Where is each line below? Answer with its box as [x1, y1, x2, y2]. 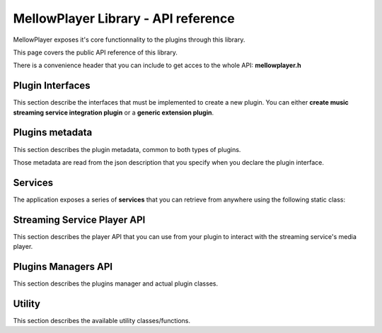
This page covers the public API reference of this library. [13, 48, 178, 57]
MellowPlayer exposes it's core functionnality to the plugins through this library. [13, 35, 245, 44]
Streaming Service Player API [13, 214, 146, 226]
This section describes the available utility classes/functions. [13, 316, 191, 325]
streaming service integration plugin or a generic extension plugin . [13, 108, 214, 117]
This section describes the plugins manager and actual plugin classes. [13, 279, 219, 288]
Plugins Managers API [13, 260, 113, 272]
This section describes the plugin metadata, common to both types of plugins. [13, 145, 241, 153]
